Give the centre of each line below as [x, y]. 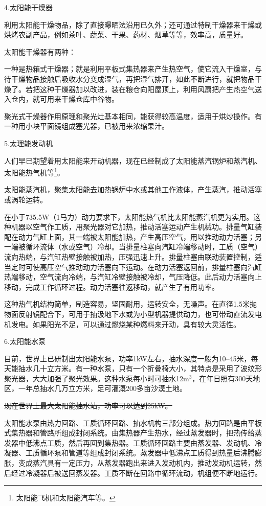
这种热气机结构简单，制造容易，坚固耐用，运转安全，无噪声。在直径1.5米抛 [130, 304]
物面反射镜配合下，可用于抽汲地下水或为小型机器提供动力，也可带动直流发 [129, 314]
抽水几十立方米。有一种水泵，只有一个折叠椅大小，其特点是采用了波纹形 [140, 368]
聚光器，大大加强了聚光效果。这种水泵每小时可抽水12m [97, 378]
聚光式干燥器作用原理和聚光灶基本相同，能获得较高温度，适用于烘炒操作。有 [133, 116]
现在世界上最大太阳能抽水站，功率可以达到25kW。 [88, 406]
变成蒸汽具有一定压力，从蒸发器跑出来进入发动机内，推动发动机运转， [136, 463]
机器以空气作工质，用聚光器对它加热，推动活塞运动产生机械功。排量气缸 [133, 227]
